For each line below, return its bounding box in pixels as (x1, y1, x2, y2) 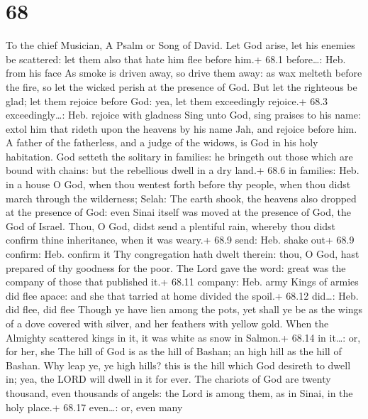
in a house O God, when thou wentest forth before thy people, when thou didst (6, 177, 351, 192)
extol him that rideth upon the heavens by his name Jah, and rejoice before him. (6, 121, 357, 136)
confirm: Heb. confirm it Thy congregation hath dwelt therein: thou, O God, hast (6, 246, 359, 261)
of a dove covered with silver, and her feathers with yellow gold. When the (6, 316, 329, 330)
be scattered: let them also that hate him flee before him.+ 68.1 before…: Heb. (6, 51, 346, 66)
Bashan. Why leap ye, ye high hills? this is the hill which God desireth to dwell (6, 357, 351, 372)
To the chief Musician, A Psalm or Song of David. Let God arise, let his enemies (6, 38, 355, 53)
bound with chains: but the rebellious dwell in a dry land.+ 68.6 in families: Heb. (6, 163, 359, 178)
